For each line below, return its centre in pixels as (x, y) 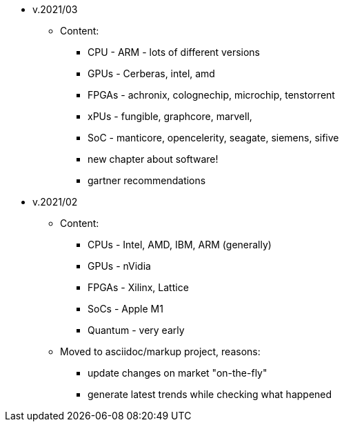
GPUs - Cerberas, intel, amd (151, 73)
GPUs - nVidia (119, 266)
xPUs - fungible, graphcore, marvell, (170, 116)
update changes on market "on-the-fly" (178, 373)
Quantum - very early (136, 330)
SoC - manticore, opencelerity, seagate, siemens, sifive (213, 138)
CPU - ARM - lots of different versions (174, 52)
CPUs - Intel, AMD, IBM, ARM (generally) (180, 245)
